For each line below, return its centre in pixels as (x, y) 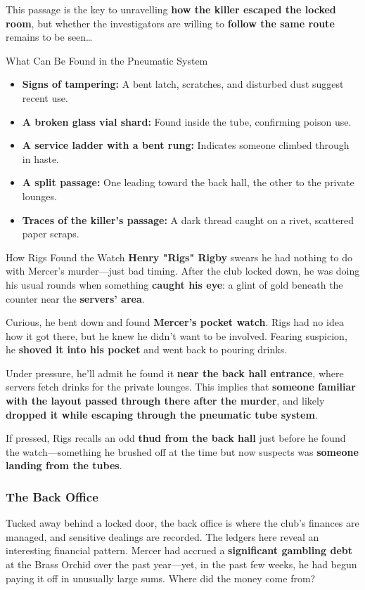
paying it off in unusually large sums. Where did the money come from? (161, 578)
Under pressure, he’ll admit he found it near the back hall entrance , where (175, 373)
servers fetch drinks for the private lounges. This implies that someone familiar (181, 387)
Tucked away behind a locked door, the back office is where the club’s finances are (182, 523)
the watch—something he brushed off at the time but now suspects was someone (182, 451)
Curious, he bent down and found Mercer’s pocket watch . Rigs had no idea (175, 322)
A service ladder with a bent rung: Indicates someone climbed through (186, 145)
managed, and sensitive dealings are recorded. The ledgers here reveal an (162, 536)
